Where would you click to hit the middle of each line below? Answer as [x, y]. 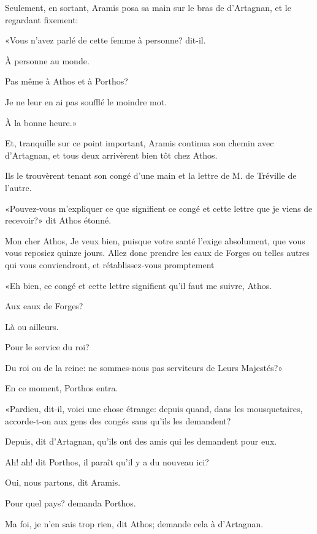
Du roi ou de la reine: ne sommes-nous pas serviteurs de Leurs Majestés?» [144, 367]
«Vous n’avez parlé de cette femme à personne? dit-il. [105, 40]
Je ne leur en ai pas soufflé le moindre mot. [86, 101]
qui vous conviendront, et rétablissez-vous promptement [110, 264]
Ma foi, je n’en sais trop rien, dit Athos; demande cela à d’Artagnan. [134, 523]
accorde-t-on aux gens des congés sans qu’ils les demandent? [118, 420]
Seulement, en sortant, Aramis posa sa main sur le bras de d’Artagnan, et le [148, 7]
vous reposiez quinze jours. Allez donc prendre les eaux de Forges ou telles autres [157, 253]
